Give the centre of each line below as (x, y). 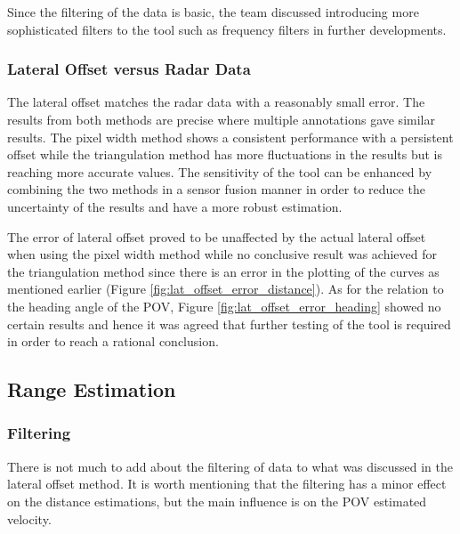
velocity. (29, 518)
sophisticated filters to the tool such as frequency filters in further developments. (227, 29)
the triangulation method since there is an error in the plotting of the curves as (223, 271)
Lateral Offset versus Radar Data (129, 69)
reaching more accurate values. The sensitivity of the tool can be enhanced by (220, 171)
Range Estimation (92, 389)
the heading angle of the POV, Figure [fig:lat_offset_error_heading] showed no (224, 306)
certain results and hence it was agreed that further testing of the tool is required (229, 324)
